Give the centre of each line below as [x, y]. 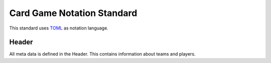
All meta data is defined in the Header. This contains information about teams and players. [102, 54]
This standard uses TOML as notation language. [59, 28]
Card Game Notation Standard [73, 13]
